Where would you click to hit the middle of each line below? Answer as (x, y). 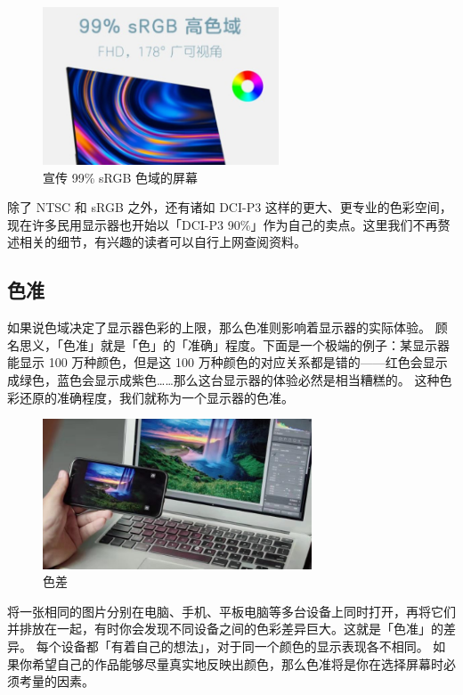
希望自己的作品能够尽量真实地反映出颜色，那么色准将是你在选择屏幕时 (237, 663)
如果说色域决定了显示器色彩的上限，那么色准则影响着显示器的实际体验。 (219, 327)
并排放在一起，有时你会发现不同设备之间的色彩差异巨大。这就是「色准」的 (225, 629)
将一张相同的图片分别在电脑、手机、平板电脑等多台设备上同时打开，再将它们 (231, 611)
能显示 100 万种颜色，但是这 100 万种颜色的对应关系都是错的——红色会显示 (227, 362)
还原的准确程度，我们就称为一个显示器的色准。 (156, 397)
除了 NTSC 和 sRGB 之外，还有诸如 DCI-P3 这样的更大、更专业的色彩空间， (230, 207)
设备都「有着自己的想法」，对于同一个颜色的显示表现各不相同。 (245, 646)
